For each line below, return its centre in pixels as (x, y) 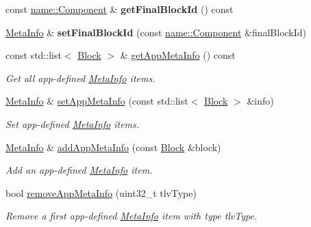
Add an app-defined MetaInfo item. (79, 170)
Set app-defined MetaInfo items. (73, 123)
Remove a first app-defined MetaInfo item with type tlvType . (132, 216)
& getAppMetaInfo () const (178, 55)
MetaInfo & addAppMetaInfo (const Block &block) (113, 147)
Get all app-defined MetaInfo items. (80, 78)
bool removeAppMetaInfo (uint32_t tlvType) (101, 192)
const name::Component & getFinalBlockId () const (120, 9)
